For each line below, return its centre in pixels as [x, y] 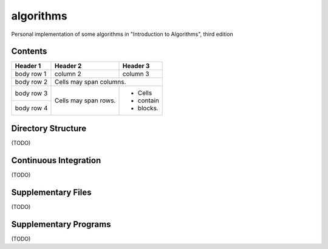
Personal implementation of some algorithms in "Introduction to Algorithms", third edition [122, 34]
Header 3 [136, 66]
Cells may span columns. [90, 82]
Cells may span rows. [85, 100]
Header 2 [68, 66]
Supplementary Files [51, 192]
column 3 [136, 74]
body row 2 [31, 82]
